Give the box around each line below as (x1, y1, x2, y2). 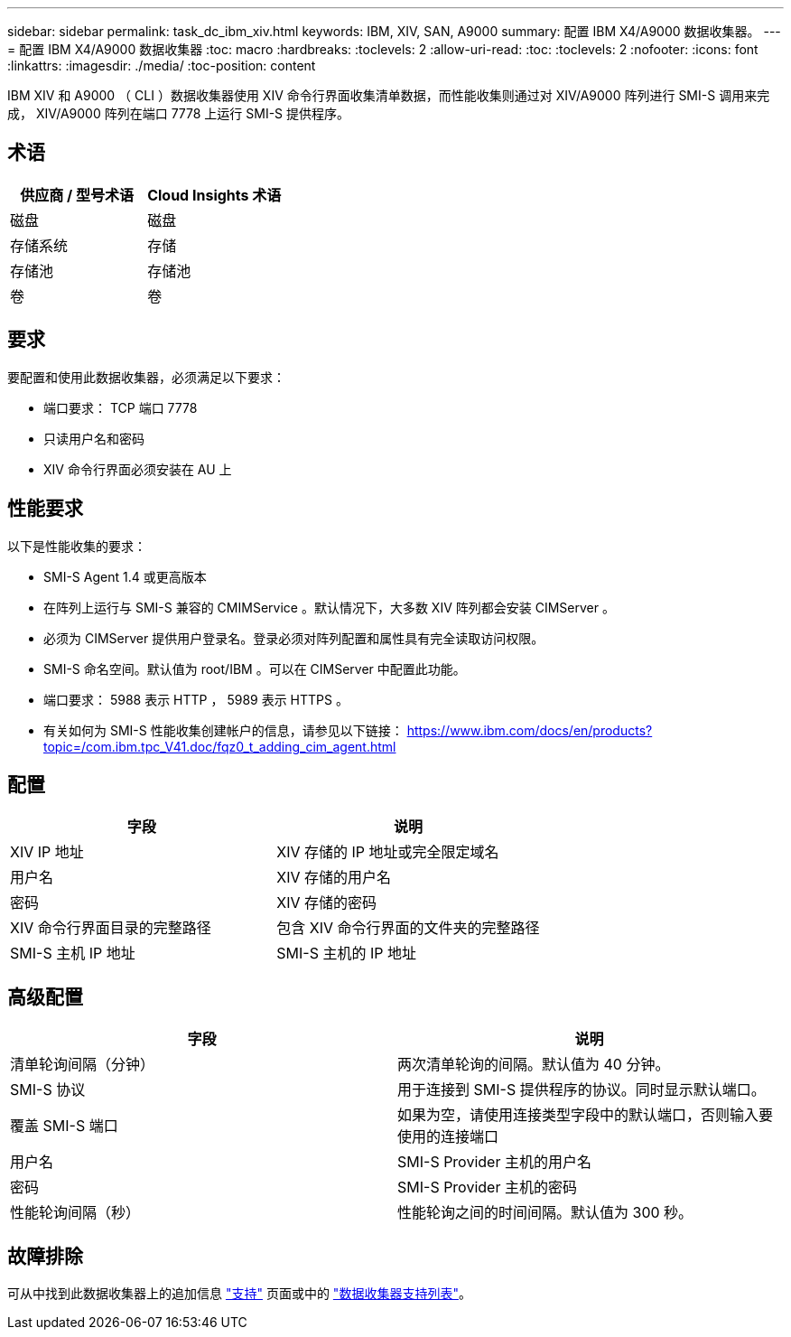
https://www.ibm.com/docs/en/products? (406, 722, 653, 738)
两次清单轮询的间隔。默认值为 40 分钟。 (397, 1055, 670, 1074)
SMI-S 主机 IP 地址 (10, 944, 135, 963)
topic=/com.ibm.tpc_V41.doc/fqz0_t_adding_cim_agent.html (43, 738, 396, 754)
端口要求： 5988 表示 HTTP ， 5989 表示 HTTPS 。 (43, 691, 349, 707)
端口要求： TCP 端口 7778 (43, 399, 198, 416)
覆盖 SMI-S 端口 (10, 1117, 118, 1136)
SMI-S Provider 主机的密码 (397, 1178, 577, 1197)
